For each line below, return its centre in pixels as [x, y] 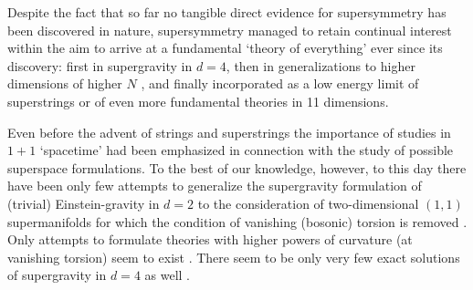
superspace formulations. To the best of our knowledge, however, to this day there [237, 167]
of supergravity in [57, 275]
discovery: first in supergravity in [100, 65]
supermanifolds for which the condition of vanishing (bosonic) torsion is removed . [237, 221]
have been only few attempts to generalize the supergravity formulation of [215, 186]
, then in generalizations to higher [321, 65]
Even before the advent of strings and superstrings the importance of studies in [229, 132]
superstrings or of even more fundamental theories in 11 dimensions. [198, 101]
